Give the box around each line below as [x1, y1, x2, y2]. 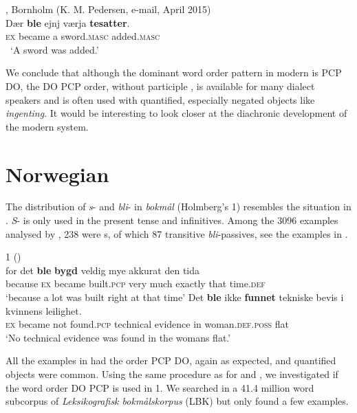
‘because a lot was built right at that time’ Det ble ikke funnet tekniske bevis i [6, 290, 344, 304]
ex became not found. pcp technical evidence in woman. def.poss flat [6, 317, 290, 331]
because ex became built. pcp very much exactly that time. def [6, 276, 266, 291]
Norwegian [6, 159, 109, 188]
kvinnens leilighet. [6, 303, 82, 317]
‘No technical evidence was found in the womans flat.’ [6, 330, 231, 344]
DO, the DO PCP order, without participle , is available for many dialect [6, 78, 315, 93]
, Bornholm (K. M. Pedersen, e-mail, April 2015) [6, 2, 211, 16]
